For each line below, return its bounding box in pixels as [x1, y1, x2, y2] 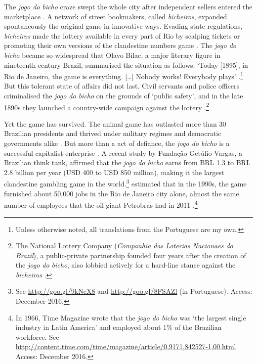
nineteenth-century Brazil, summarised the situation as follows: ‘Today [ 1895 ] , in [4, 59, 248, 70]
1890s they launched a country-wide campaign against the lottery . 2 [4, 100, 209, 112]
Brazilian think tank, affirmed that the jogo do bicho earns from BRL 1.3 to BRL [4, 157, 251, 168]
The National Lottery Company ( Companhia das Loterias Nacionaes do [15, 240, 233, 251]
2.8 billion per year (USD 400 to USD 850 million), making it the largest [4, 167, 224, 177]
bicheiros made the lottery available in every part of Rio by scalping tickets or [4, 30, 240, 41]
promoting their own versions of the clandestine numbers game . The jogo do [4, 40, 236, 50]
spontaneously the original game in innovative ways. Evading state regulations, [4, 21, 243, 31]
